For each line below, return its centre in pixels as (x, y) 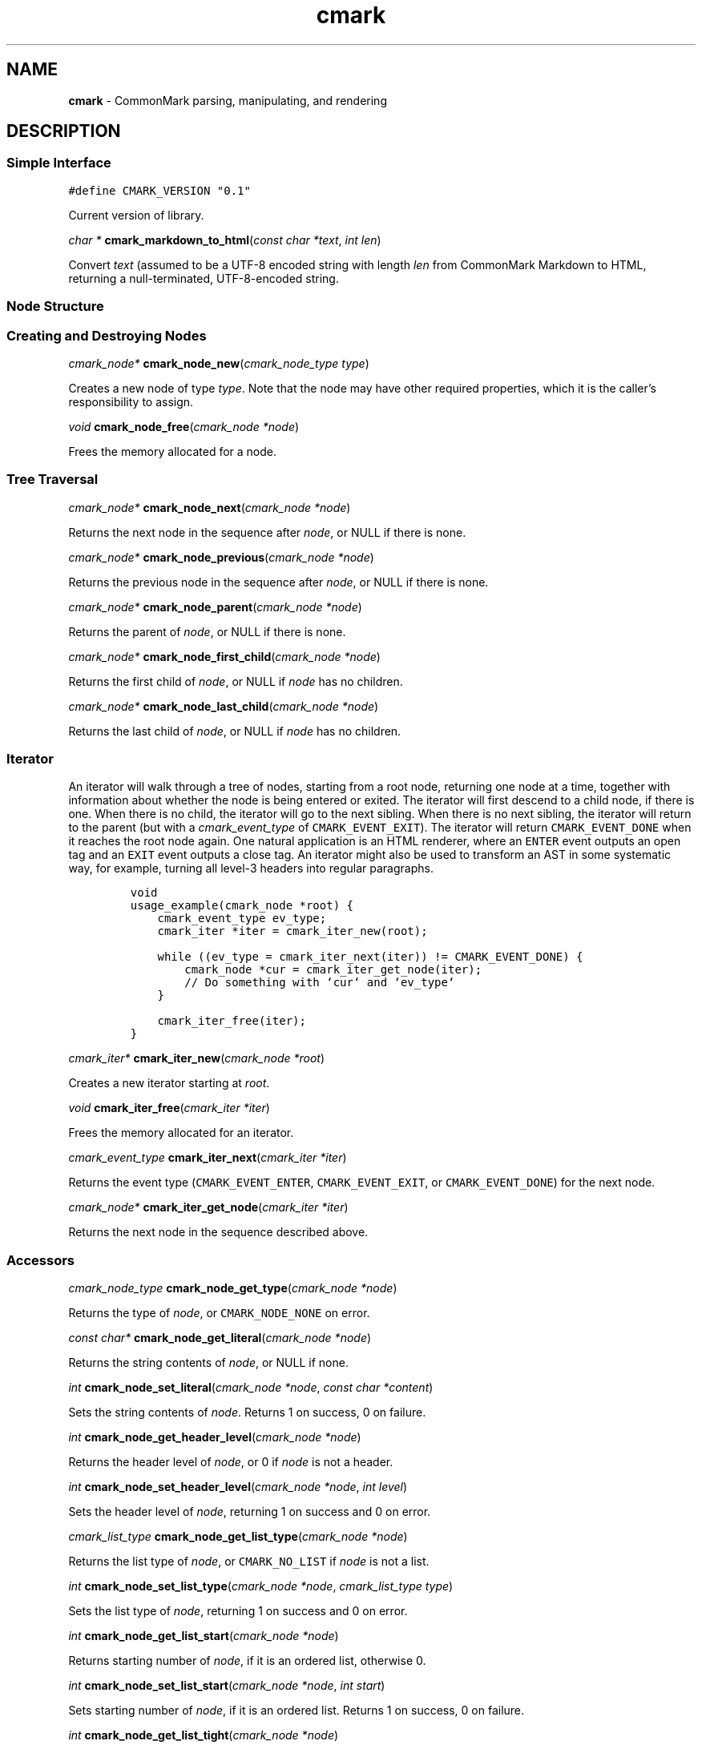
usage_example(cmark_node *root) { (242, 906)
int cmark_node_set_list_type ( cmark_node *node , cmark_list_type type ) (261, 1586)
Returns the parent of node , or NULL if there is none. (207, 631)
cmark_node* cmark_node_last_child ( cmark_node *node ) (224, 706)
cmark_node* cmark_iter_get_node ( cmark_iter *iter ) (208, 1207)
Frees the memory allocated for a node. (173, 451)
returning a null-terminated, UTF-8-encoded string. (204, 278)
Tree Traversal (52, 480)
